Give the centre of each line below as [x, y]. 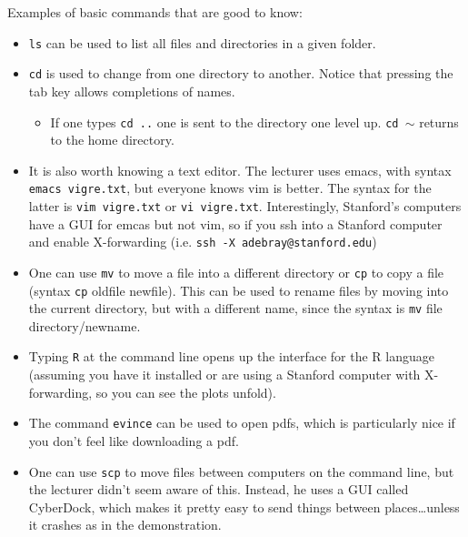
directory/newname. [85, 325]
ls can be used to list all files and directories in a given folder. [202, 42]
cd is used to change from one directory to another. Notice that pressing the [241, 73]
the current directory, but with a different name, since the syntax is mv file [235, 308]
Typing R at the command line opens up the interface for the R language [231, 356]
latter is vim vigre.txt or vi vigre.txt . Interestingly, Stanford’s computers [245, 206]
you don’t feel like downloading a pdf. [134, 440]
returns [439, 122]
